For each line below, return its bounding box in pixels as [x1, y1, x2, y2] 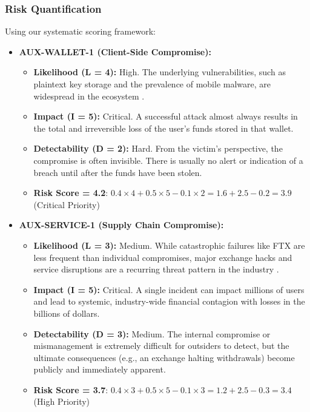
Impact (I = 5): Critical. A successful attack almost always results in [33, 110, 298, 123]
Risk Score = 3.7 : [33, 383, 108, 396]
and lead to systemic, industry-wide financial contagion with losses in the [33, 295, 305, 308]
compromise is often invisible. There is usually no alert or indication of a [33, 154, 303, 166]
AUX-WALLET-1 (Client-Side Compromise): [19, 45, 211, 58]
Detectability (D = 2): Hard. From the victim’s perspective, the [33, 142, 283, 155]
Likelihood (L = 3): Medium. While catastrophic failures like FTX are [33, 238, 305, 251]
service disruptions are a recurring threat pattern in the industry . [33, 263, 279, 275]
